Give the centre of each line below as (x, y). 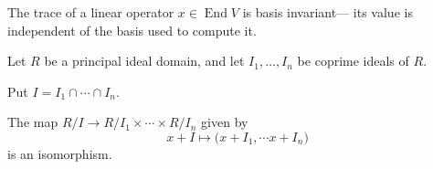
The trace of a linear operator (91, 12)
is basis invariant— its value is (327, 12)
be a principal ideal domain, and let (144, 61)
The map (33, 122)
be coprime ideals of (353, 61)
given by (225, 122)
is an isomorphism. (60, 153)
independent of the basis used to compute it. (132, 30)
